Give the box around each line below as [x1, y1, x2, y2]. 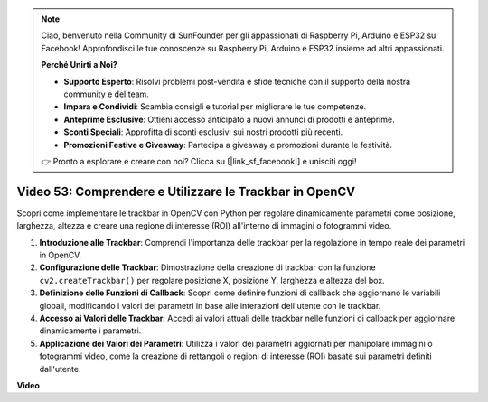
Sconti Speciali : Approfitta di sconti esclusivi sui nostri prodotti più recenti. [63, 126, 343, 137]
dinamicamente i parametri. [39, 325, 142, 336]
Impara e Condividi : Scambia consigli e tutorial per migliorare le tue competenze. [63, 101, 367, 112]
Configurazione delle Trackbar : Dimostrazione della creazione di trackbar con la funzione [39, 262, 376, 273]
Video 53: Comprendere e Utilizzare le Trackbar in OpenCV [16, 183, 356, 199]
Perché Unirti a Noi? [41, 60, 117, 70]
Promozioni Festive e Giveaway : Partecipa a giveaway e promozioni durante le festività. [63, 139, 393, 150]
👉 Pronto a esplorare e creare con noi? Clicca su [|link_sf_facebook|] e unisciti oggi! [41, 155, 357, 166]
